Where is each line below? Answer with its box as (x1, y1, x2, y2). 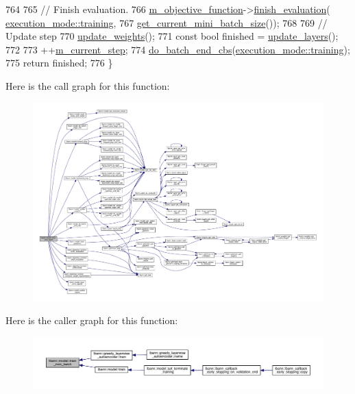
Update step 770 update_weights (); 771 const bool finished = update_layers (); (5, 29, 339, 43)
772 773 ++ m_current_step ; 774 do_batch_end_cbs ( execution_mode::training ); (5, 42, 350, 56)
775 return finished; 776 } (5, 56, 113, 70)
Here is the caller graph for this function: (5, 312, 178, 327)
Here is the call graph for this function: (5, 78, 170, 93)
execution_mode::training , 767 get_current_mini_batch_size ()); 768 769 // (5, 15, 328, 29)
